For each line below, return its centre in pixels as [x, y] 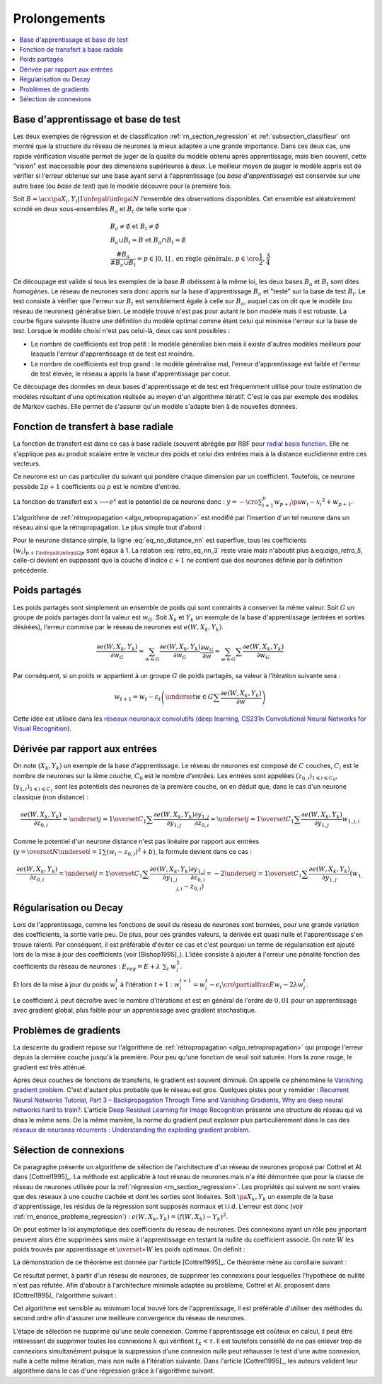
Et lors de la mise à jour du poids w [64, 984]
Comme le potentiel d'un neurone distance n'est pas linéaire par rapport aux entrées [136, 842]
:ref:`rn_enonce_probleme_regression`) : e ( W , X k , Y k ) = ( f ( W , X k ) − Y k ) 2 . [121, 1217]
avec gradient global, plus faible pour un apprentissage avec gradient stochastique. [135, 1010]
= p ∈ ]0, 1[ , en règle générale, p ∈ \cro [198, 259]
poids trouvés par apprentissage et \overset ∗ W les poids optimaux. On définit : [129, 1249]
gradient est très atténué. [50, 1067]
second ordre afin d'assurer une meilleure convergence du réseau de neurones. [130, 1318]
